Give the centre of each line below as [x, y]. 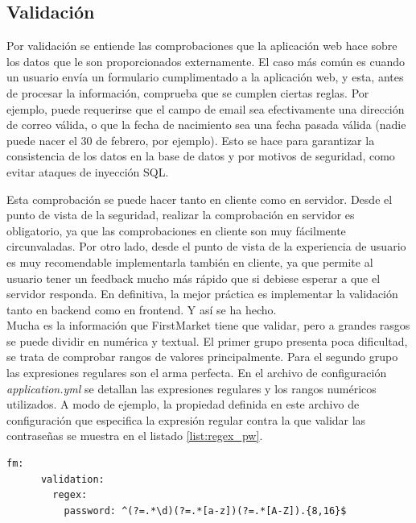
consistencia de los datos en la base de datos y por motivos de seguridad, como [201, 156]
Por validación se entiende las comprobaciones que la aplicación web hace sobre [202, 46]
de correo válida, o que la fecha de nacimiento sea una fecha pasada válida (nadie [206, 125]
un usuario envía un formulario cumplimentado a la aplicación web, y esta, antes [205, 77]
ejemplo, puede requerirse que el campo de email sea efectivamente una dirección [206, 108]
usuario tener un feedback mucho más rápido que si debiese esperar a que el [194, 278]
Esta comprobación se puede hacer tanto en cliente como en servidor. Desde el [200, 199]
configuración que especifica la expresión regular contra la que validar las [186, 419]
